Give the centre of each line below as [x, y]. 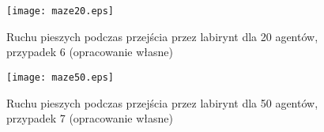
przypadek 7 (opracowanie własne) [90, 118]
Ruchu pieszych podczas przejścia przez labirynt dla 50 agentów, [162, 102]
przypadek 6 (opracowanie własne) [90, 52]
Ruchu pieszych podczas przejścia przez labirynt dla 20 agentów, [162, 36]
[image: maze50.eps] [60, 77]
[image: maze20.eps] [60, 11]
